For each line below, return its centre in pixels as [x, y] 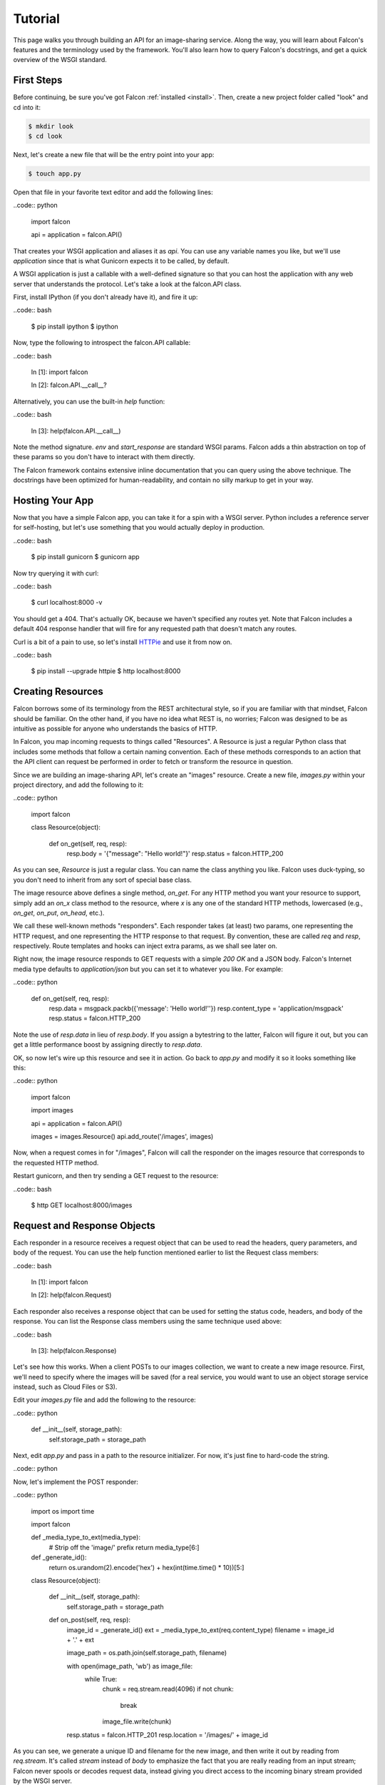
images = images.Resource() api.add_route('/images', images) [122, 1136]
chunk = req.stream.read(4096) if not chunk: [168, 1689]
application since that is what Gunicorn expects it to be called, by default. [121, 261]
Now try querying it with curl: [56, 573]
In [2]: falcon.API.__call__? [69, 385]
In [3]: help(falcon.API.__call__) [76, 431]
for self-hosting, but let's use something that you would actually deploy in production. [139, 528]
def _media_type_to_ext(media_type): [86, 1537]
